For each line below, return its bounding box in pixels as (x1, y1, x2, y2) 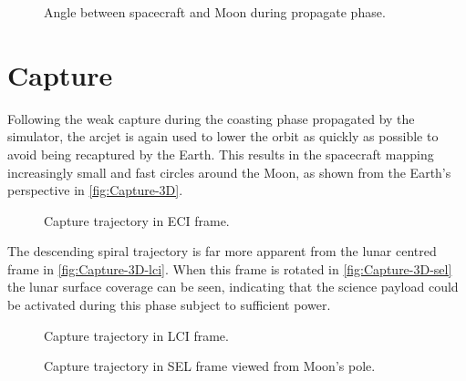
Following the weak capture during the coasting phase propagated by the (7, 108, 415, 128)
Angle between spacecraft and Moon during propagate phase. (44, 3, 386, 21)
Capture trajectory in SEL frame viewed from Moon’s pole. (44, 356, 376, 376)
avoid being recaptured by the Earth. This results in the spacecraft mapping (7, 144, 434, 163)
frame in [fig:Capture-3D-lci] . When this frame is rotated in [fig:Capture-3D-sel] (7, 259, 452, 278)
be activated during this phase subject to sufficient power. (7, 295, 331, 314)
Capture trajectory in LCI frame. (44, 325, 229, 345)
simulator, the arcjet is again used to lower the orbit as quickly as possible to (7, 127, 439, 146)
